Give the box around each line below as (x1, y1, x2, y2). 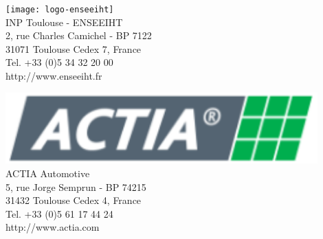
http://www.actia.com (5, 220, 100, 234)
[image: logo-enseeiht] (5, 5, 114, 14)
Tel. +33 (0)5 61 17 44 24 (5, 206, 113, 220)
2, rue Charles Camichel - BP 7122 (5, 28, 152, 43)
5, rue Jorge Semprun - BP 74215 (5, 179, 146, 194)
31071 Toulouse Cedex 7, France (5, 41, 142, 56)
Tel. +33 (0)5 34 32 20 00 (5, 55, 113, 69)
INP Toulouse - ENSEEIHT (5, 14, 123, 29)
